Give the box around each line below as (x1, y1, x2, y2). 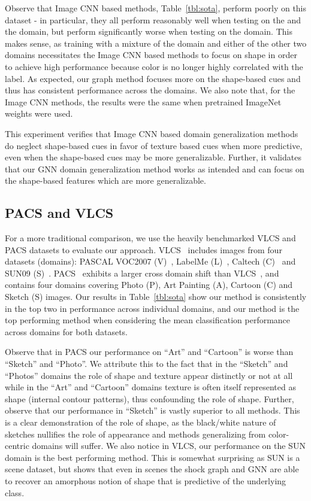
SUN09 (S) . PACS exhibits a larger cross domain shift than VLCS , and (5, 266, 279, 279)
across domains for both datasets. (5, 325, 128, 338)
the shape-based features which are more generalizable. (5, 174, 206, 187)
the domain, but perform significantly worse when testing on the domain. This (5, 25, 292, 38)
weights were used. (5, 107, 73, 120)
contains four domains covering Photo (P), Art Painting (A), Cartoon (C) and (5, 278, 293, 291)
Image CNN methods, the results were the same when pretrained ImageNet (5, 95, 282, 108)
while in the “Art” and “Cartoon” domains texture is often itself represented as (5, 381, 296, 393)
